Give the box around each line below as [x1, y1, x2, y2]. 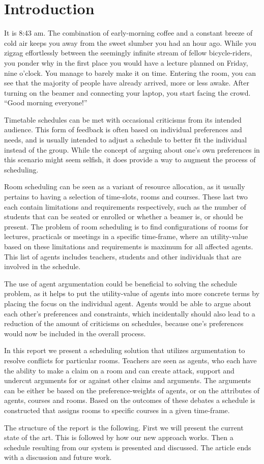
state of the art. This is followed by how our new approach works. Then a [4, 432, 233, 443]
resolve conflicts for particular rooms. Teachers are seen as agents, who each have [4, 355, 257, 365]
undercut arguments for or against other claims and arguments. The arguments [4, 375, 251, 386]
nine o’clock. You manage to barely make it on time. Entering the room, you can [4, 67, 256, 78]
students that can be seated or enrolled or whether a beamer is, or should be [4, 211, 243, 222]
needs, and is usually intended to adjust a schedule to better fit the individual [4, 134, 247, 145]
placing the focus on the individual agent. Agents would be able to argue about [4, 298, 251, 308]
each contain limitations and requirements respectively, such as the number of [4, 201, 246, 212]
